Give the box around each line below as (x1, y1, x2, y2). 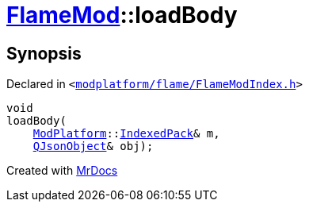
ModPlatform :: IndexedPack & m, (32, 127, 220, 141)
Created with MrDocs (6, 164, 118, 178)
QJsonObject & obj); (32, 140, 154, 153)
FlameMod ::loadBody (6, 2, 238, 29)
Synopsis (6, 43, 82, 64)
